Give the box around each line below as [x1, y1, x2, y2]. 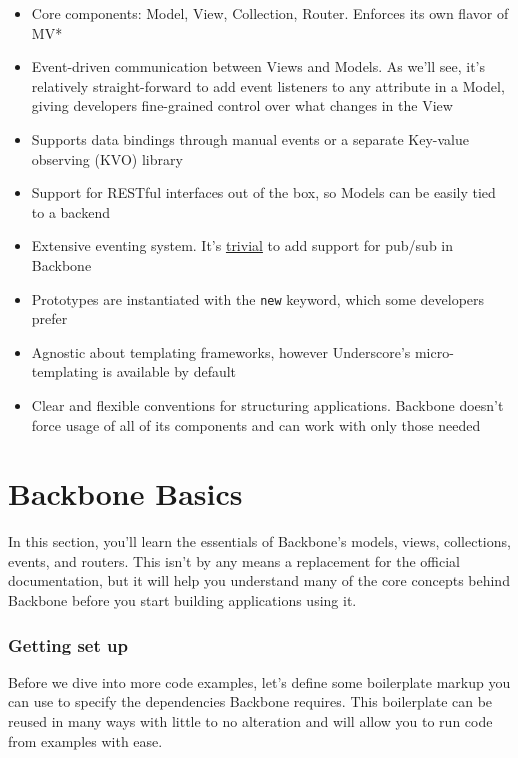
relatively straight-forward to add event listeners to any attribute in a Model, [31, 75, 505, 96]
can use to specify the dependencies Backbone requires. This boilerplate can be [8, 691, 493, 712]
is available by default [102, 361, 237, 382]
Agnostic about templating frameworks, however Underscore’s [31, 341, 411, 362]
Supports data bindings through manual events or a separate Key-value [31, 128, 470, 149]
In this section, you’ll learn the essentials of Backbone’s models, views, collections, [8, 531, 511, 552]
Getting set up [8, 632, 128, 657]
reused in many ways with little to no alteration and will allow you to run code [8, 711, 493, 732]
